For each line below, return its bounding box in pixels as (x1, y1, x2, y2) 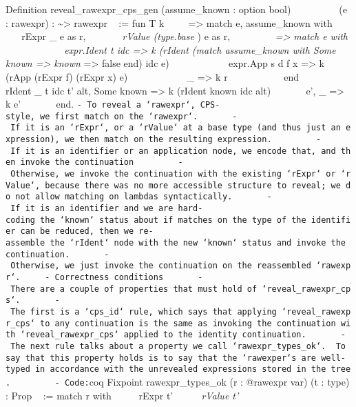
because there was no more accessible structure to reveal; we (45, 180, 341, 190)
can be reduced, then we (20, 226, 134, 237)
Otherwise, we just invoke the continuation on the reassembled (10, 261, 311, 271)
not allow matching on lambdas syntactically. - (15, 192, 272, 202)
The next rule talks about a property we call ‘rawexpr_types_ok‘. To (10, 341, 346, 351)
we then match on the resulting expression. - (64, 135, 322, 145)
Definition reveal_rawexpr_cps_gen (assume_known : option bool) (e (6, 2, 347, 16)
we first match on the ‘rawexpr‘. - (40, 111, 238, 121)
